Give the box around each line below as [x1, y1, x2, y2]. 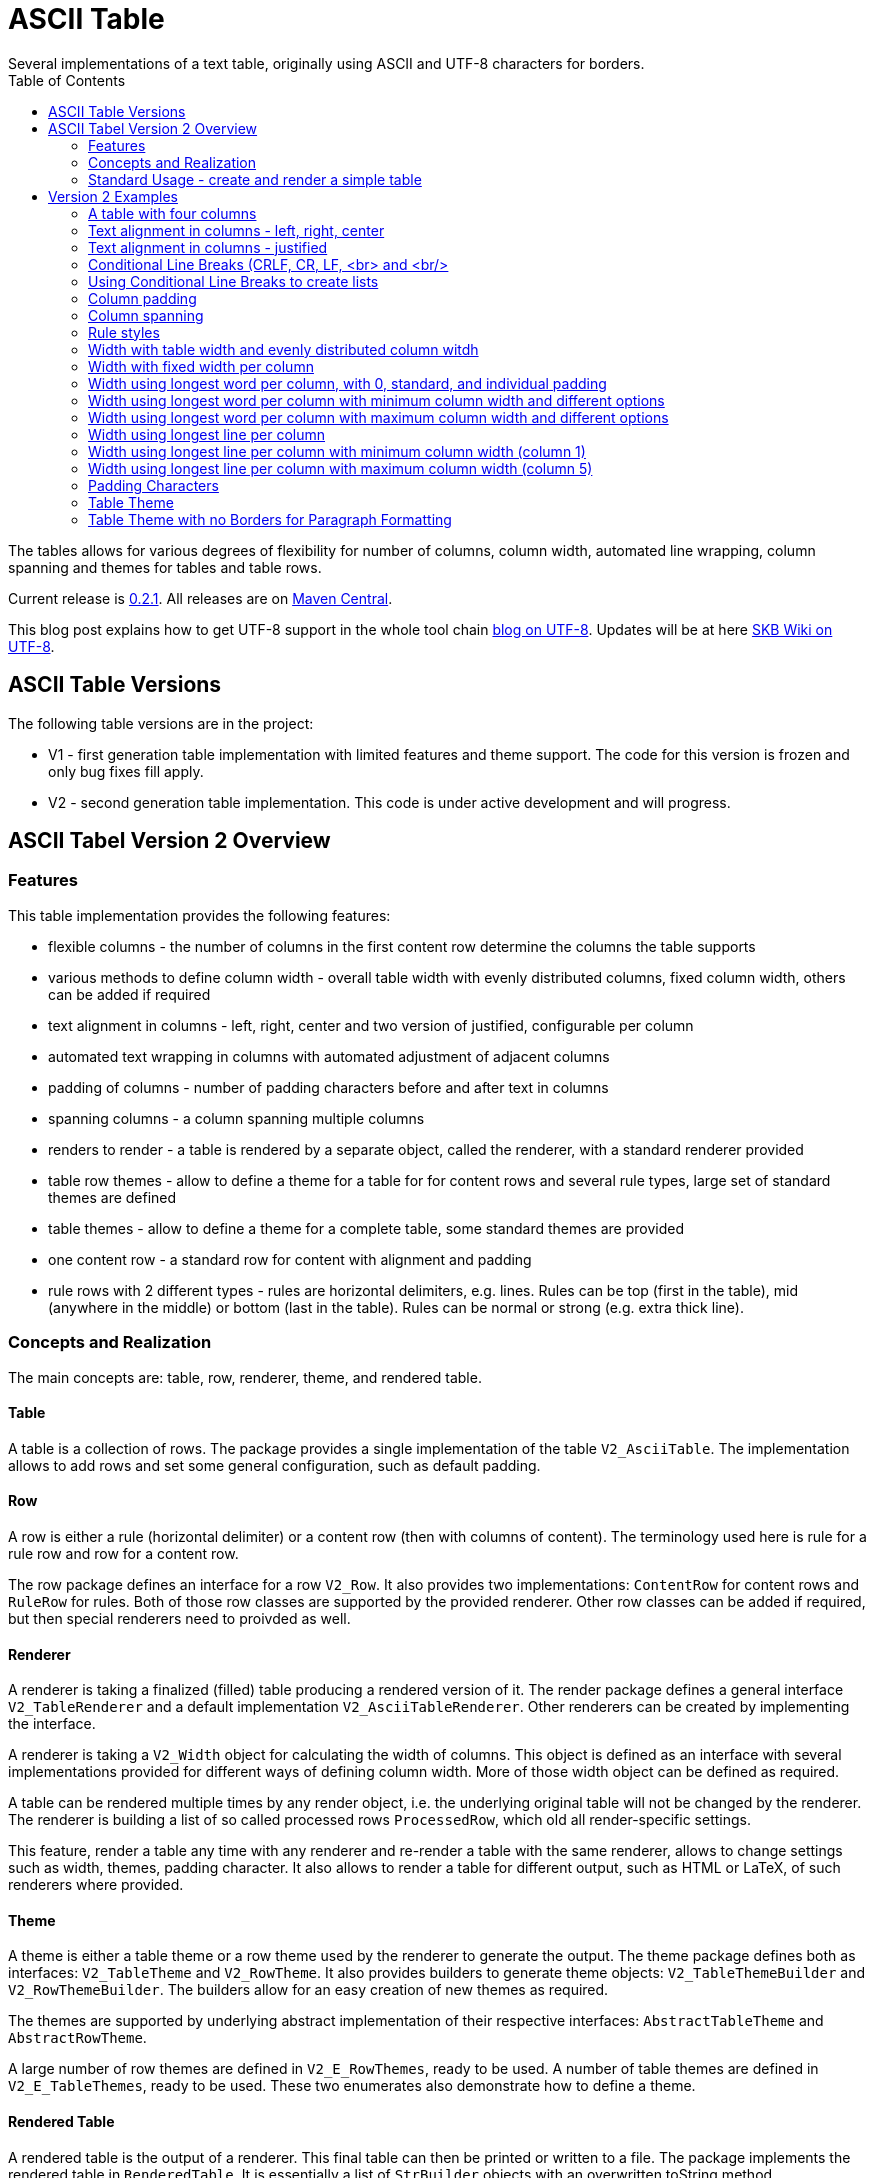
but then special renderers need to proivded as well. [8, 1610, 351, 1627]
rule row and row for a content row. [8, 1545, 239, 1562]
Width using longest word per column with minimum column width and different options [88, 391, 665, 409]
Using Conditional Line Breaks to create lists [88, 272, 379, 290]
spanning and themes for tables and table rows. [8, 558, 322, 576]
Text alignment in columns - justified [88, 238, 328, 256]
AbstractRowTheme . [8, 2029, 147, 2047]
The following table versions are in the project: [8, 714, 314, 732]
